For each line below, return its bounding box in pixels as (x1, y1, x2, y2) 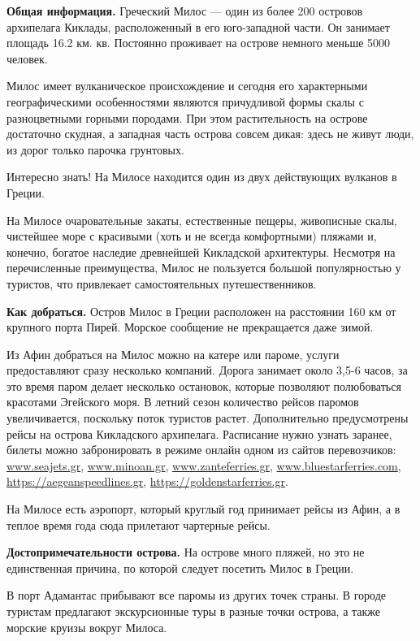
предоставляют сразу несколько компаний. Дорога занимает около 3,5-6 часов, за (6, 362, 408, 379)
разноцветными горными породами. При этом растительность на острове (6, 109, 368, 126)
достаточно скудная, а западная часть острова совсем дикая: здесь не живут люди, (6, 125, 414, 142)
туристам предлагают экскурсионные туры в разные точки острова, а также (6, 603, 381, 619)
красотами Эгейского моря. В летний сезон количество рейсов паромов (6, 393, 359, 410)
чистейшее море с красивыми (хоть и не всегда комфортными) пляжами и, (6, 227, 377, 245)
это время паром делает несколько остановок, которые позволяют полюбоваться (6, 377, 401, 394)
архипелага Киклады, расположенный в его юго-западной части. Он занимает (6, 18, 390, 35)
